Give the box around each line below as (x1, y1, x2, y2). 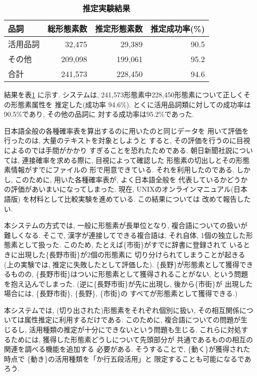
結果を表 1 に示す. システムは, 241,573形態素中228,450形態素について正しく (4, 89, 244, 99)
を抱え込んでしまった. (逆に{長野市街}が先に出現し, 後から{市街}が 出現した (4, 278, 253, 289)
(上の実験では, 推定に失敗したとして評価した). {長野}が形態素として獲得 (4, 259, 240, 269)
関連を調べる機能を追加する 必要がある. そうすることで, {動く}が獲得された (4, 344, 251, 354)
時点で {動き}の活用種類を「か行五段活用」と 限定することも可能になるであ (4, 353, 252, 364)
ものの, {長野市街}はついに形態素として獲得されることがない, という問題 (10, 269, 248, 279)
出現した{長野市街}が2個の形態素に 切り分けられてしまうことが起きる (17, 249, 245, 259)
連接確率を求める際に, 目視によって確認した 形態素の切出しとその (22, 154, 236, 165)
